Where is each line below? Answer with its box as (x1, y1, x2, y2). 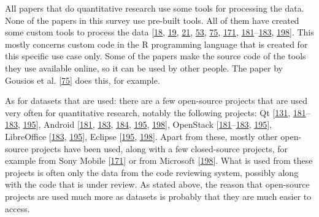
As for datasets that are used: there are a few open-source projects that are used (5, 94, 308, 107)
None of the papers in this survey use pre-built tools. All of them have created (5, 13, 299, 26)
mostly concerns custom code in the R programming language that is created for (5, 37, 308, 50)
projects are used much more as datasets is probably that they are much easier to (5, 189, 312, 202)
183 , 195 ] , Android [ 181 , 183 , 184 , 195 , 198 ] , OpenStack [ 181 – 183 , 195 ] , (5, 118, 272, 131)
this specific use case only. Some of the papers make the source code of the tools (5, 50, 306, 62)
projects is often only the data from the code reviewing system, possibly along (5, 166, 299, 178)
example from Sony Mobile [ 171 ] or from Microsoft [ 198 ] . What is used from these (5, 154, 313, 167)
